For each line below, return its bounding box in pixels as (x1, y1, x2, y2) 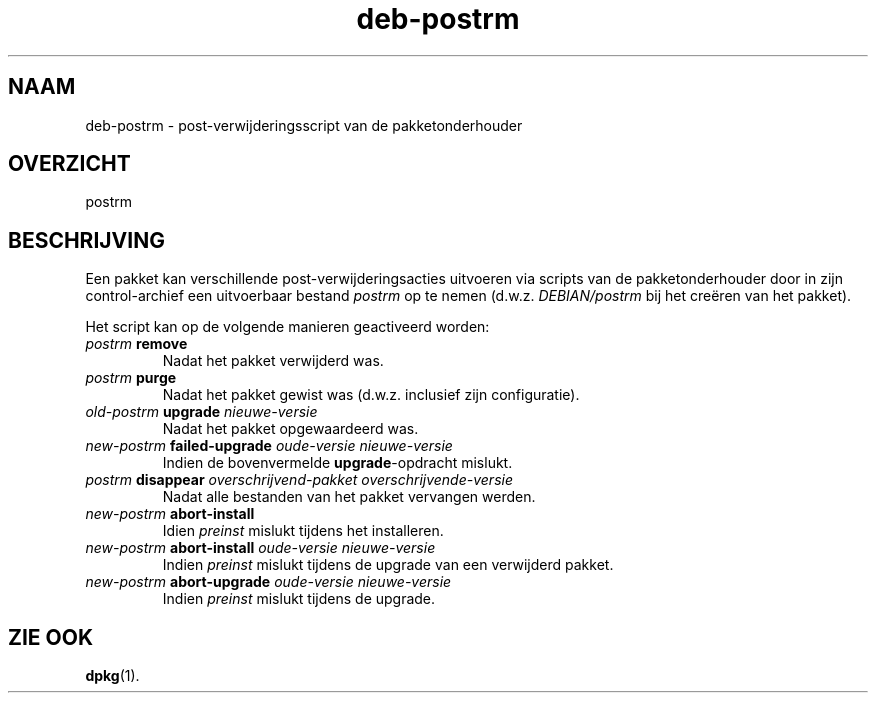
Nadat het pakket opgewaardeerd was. (162, 420, 419, 438)
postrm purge (85, 369, 177, 387)
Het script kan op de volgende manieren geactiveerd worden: (85, 318, 490, 336)
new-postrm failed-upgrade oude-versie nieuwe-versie (85, 437, 453, 455)
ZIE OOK (8, 624, 94, 650)
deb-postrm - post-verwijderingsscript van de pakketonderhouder (85, 116, 523, 134)
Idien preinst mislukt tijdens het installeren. (162, 522, 444, 540)
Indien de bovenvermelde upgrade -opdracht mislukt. (162, 454, 513, 472)
